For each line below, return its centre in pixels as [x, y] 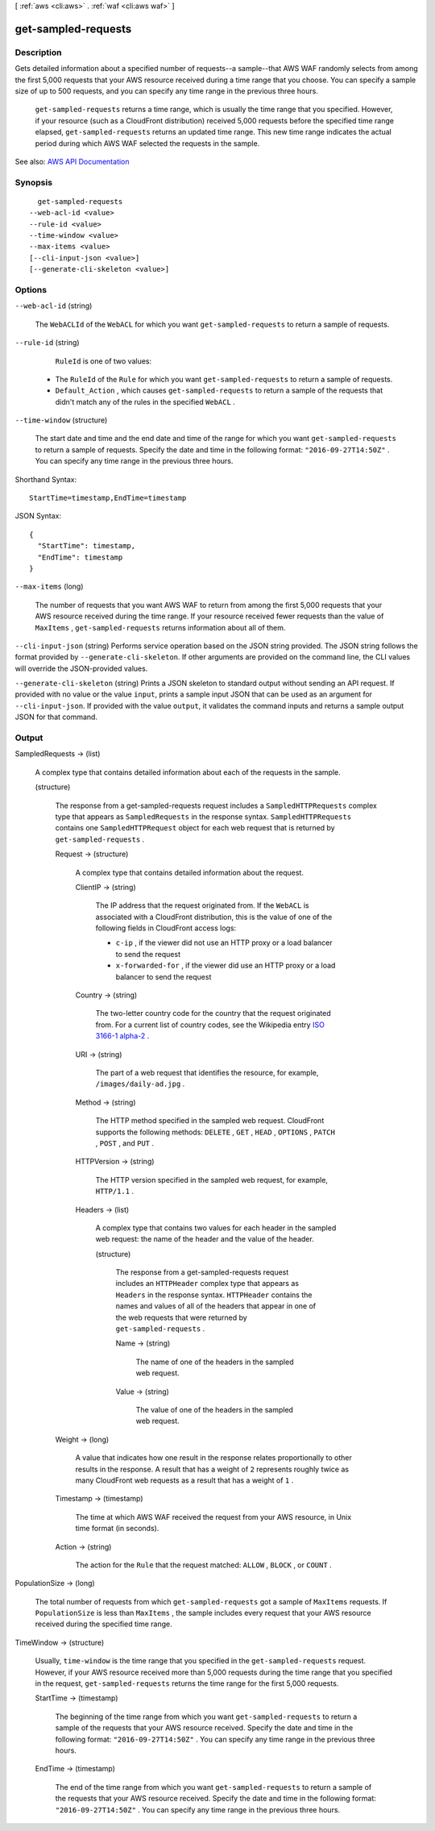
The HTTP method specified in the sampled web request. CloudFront [210, 1121]
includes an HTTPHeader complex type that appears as [207, 1284]
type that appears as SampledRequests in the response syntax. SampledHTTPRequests [203, 816]
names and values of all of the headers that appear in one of [216, 1306]
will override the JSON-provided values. [81, 668]
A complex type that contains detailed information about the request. [189, 872]
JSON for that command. [56, 717]
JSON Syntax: [38, 516]
